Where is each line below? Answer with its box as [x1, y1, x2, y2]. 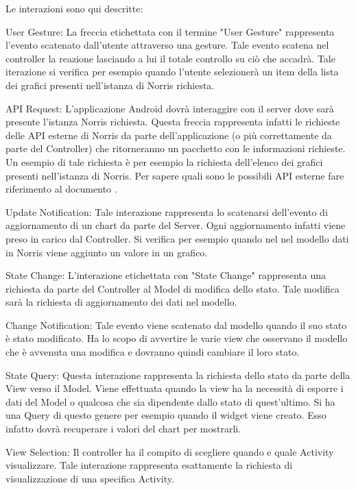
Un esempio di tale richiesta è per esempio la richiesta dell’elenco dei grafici [5, 154, 323, 169]
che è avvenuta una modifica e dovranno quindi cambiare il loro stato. [5, 345, 300, 359]
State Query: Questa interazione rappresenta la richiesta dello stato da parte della [5, 367, 351, 382]
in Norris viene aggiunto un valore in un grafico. [5, 245, 208, 259]
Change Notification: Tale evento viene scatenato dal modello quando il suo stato [5, 317, 347, 332]
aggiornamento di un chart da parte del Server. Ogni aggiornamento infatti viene [5, 218, 346, 232]
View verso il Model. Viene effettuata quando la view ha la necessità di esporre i [5, 381, 344, 395]
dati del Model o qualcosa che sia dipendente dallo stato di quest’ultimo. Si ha [5, 394, 335, 408]
